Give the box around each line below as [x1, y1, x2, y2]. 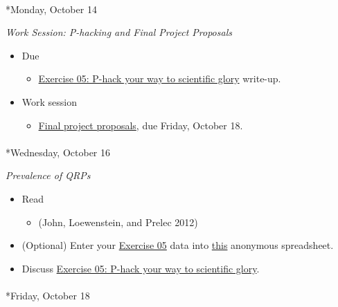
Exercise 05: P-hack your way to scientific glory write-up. [38, 71, 281, 86]
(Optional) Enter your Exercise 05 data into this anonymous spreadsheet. [21, 238, 334, 252]
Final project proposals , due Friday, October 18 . [38, 118, 243, 132]
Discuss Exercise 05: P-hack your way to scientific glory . [21, 261, 260, 275]
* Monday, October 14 [6, 1, 97, 16]
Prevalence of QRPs [6, 168, 91, 183]
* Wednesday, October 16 [6, 145, 111, 159]
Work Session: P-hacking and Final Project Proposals [6, 25, 232, 39]
